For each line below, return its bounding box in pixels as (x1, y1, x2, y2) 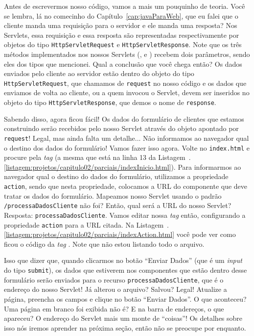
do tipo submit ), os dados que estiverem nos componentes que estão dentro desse (4, 265, 247, 275)
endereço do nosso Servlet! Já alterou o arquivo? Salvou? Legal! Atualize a (4, 284, 227, 294)
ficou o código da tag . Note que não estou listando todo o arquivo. (4, 238, 205, 249)
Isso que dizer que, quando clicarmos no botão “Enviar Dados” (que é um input (4, 255, 242, 265)
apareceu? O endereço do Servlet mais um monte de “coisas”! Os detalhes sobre (4, 313, 243, 323)
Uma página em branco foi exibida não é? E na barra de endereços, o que (4, 303, 224, 313)
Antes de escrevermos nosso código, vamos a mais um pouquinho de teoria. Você (4, 1, 245, 11)
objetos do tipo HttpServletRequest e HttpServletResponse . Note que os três (4, 39, 242, 50)
